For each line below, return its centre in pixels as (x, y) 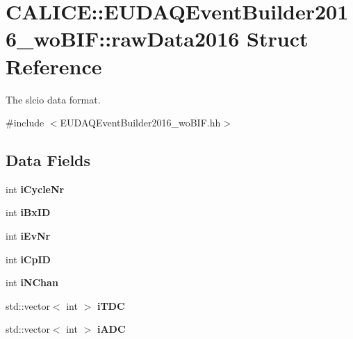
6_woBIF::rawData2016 (123, 39)
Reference (54, 66)
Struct (278, 39)
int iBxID (28, 212)
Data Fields (48, 160)
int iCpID (28, 259)
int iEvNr (28, 236)
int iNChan (32, 282)
